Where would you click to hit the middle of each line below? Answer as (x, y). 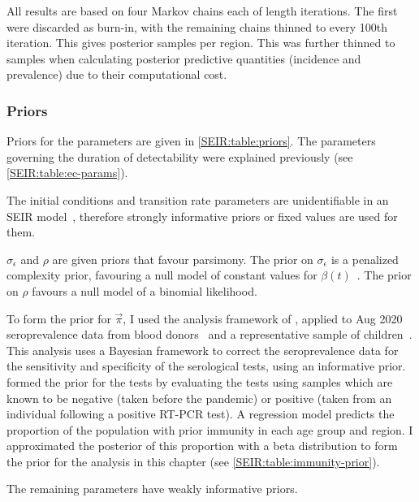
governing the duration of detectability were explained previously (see (180, 156)
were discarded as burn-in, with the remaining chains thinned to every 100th (197, 26)
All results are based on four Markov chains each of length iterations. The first (202, 11)
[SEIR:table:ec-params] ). (67, 173)
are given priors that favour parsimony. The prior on (183, 259)
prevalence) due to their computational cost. (117, 74)
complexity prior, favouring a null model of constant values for (162, 275)
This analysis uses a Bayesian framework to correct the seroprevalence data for (203, 350)
